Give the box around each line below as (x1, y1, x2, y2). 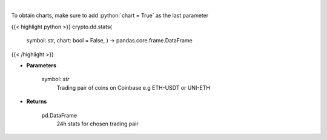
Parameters (26, 61, 57, 69)
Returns (26, 98, 47, 105)
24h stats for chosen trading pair (56, 120, 139, 127)
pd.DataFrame (41, 112, 78, 119)
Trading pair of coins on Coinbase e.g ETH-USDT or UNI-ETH (56, 84, 210, 91)
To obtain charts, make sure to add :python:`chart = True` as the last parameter (11, 12, 209, 19)
